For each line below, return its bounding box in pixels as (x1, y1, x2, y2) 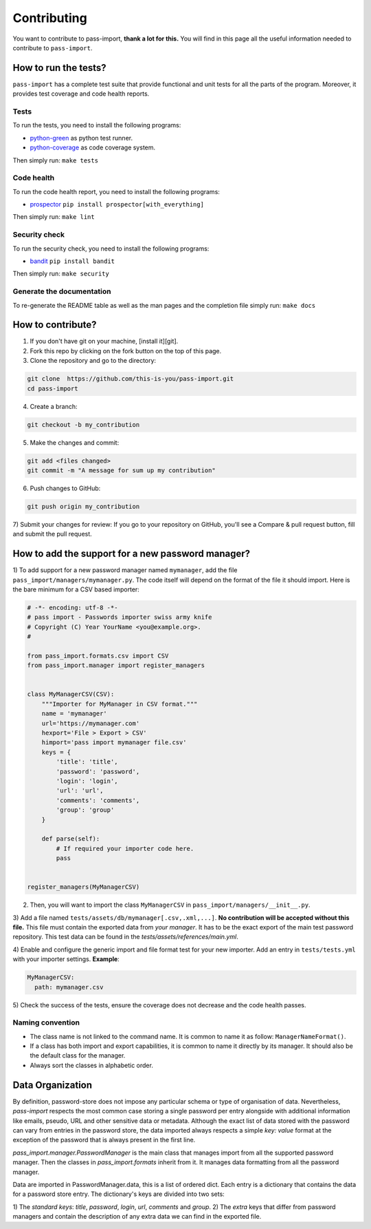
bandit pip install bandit (30, 257, 115, 265)
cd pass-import (27, 384, 78, 392)
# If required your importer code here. (56, 844, 194, 852)
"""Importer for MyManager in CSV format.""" (41, 700, 198, 708)
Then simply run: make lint (12, 213, 95, 221)
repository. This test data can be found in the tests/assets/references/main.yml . (12, 933, 238, 941)
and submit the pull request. (12, 530, 92, 538)
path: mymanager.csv (34, 983, 104, 991)
